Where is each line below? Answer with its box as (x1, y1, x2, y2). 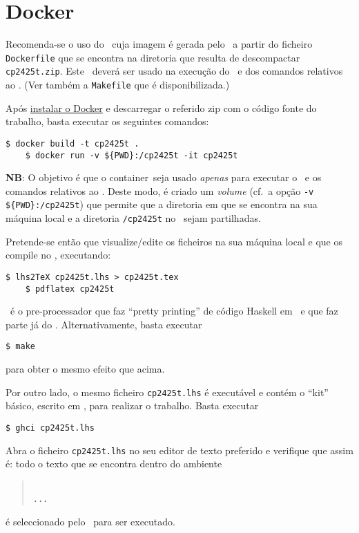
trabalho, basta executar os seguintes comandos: (6, 114, 209, 129)
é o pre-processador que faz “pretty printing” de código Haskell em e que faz (10, 303, 338, 318)
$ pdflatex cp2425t (25, 283, 115, 294)
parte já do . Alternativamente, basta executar (6, 317, 202, 331)
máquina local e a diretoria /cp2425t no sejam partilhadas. (6, 211, 261, 225)
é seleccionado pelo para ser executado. (6, 514, 175, 529)
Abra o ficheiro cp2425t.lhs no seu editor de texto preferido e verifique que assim (6, 442, 353, 457)
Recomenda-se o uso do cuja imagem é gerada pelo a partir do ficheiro (6, 37, 313, 51)
